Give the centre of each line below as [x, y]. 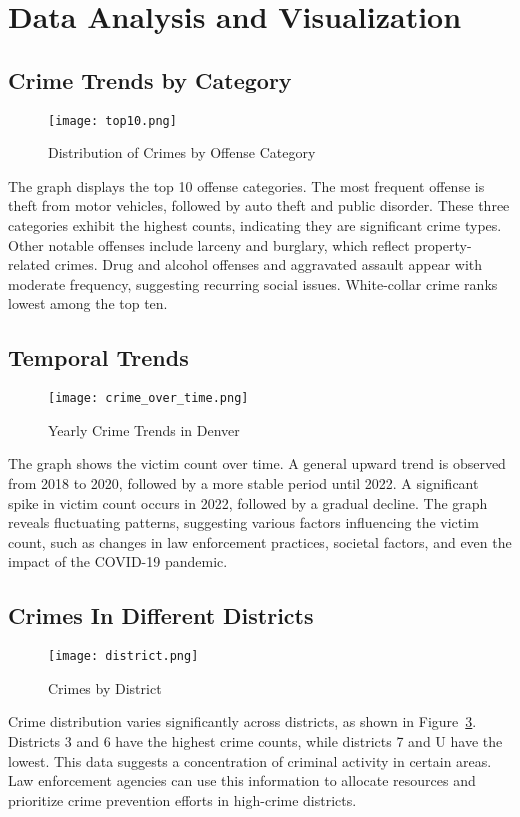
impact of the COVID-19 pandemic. [118, 561]
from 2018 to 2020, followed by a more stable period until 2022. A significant [243, 483]
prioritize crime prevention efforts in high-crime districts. [182, 799]
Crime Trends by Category [150, 79]
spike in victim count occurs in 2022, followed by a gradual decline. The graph [248, 502]
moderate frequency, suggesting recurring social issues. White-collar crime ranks [253, 283]
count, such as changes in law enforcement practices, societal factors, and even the [260, 541]
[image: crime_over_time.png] [148, 398]
